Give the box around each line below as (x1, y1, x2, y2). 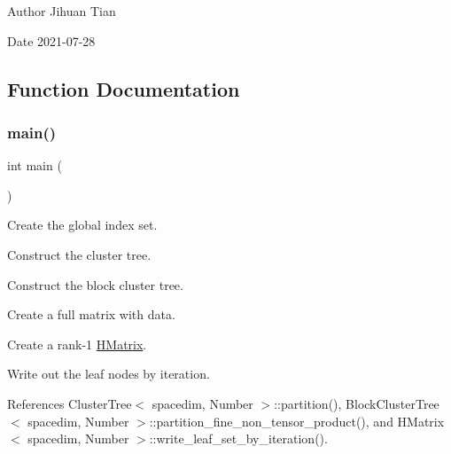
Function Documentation (7, 74, 240, 102)
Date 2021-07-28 (7, 31, 96, 50)
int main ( (7, 156, 62, 175)
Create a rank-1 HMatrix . (7, 334, 147, 353)
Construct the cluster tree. (7, 245, 152, 263)
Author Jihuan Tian (7, 2, 116, 20)
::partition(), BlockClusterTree (274, 394, 439, 412)
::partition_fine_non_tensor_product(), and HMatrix (149, 411, 445, 430)
